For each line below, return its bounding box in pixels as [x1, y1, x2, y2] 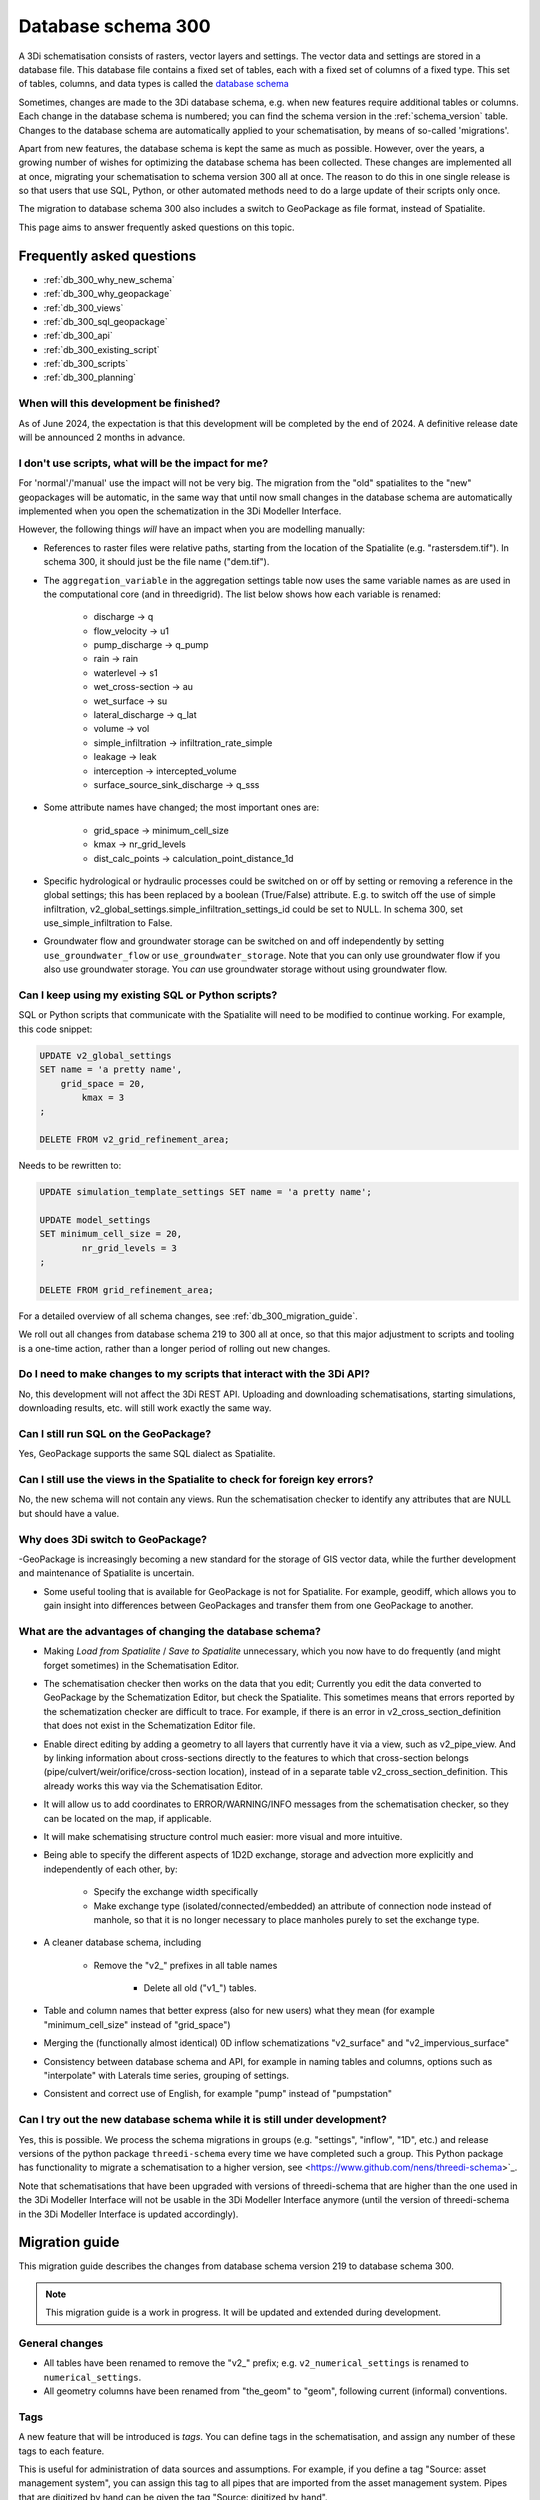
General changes [18, 2336, 104, 2350]
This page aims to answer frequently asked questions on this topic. [18, 221, 295, 233]
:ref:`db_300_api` [43, 330, 114, 342]
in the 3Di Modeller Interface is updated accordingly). [18, 2208, 239, 2220]
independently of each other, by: [43, 1863, 179, 1875]
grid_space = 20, [60, 1078, 146, 1089]
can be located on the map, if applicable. [43, 1812, 212, 1824]
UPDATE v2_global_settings [39, 1050, 172, 1061]
